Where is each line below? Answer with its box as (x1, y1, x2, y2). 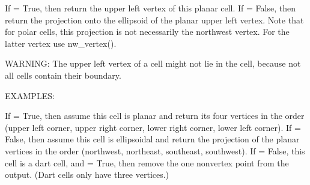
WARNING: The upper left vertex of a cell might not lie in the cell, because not (5, 57, 301, 70)
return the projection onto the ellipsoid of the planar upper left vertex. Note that (5, 13, 304, 26)
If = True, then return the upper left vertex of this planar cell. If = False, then (5, 2, 296, 14)
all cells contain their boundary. (5, 68, 121, 81)
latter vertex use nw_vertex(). (5, 37, 117, 49)
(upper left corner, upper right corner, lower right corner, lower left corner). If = (5, 121, 301, 133)
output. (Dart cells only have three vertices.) (5, 168, 169, 181)
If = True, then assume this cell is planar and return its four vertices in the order (5, 109, 305, 122)
